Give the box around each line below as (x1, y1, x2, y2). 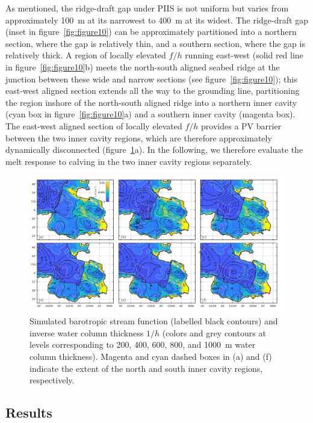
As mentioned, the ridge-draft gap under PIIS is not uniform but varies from (5, 2, 289, 14)
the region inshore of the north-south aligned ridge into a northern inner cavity (5, 96, 297, 108)
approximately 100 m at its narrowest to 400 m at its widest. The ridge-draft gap (5, 13, 308, 26)
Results (5, 403, 52, 422)
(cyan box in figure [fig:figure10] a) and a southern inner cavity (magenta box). (5, 108, 296, 120)
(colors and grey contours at (162, 326, 266, 339)
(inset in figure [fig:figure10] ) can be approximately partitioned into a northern (5, 25, 297, 38)
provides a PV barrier (201, 119, 282, 132)
